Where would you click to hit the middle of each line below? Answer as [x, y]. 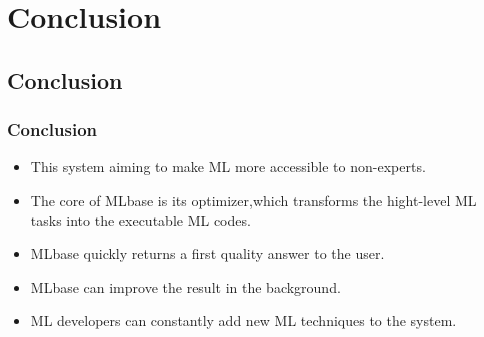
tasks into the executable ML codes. [140, 219]
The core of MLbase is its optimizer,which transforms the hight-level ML [253, 199]
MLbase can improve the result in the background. [185, 286]
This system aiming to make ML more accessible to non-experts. [228, 166]
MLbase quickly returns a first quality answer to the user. [207, 253]
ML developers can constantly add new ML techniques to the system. [243, 320]
